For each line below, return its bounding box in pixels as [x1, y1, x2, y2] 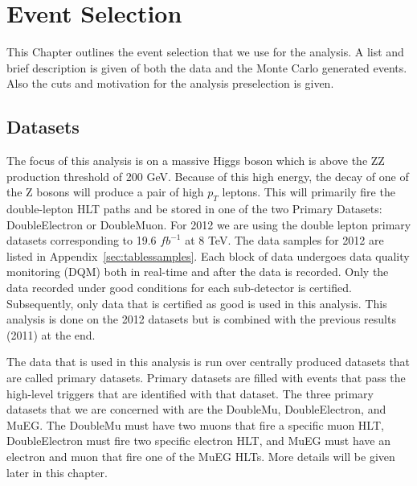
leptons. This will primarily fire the [222, 183, 395, 200]
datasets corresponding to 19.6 [6, 232, 157, 249]
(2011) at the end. [6, 326, 96, 343]
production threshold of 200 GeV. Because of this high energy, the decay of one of [6, 167, 409, 184]
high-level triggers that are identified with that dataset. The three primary [6, 385, 374, 402]
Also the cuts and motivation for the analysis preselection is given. [6, 75, 334, 92]
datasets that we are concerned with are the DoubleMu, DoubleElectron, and [6, 401, 386, 418]
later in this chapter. [6, 463, 108, 480]
